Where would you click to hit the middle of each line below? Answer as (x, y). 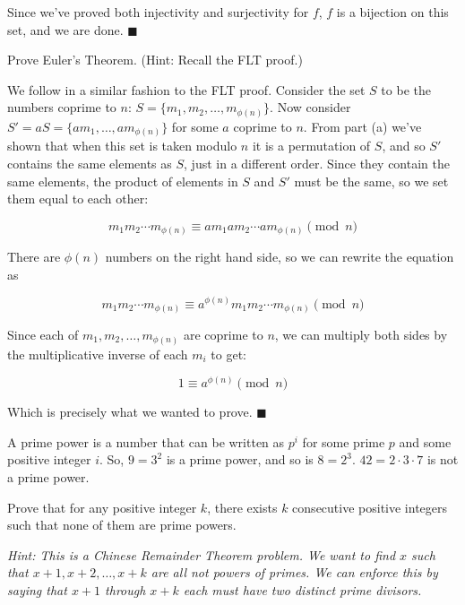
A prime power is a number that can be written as (146, 441)
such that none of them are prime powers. (122, 525)
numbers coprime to (62, 107)
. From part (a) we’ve (362, 126)
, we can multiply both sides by (361, 335)
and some (425, 441)
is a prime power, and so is (240, 459)
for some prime (344, 441)
